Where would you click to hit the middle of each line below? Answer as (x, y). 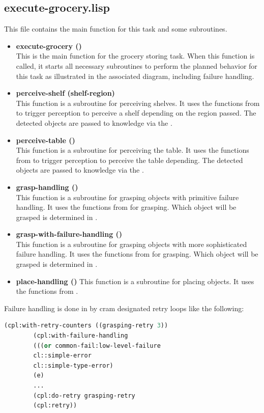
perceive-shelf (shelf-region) (65, 93)
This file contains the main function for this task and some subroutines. (116, 29)
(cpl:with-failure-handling (81, 336)
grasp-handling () (47, 187)
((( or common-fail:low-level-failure (97, 346)
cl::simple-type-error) (73, 365)
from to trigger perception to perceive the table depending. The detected (129, 160)
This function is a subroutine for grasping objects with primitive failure (127, 197)
